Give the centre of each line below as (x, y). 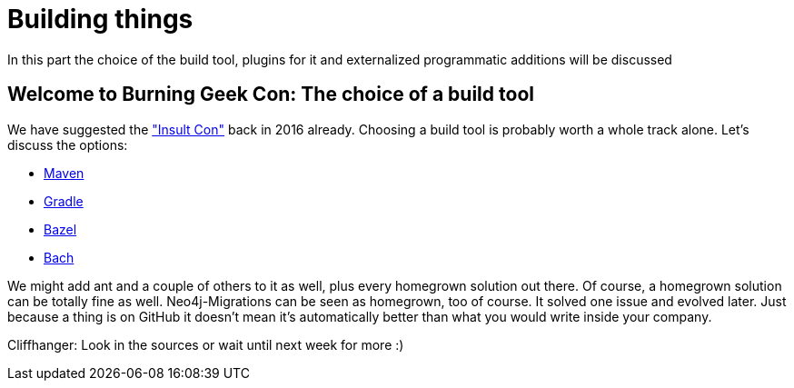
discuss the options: (68, 144)
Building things (100, 19)
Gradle (64, 201)
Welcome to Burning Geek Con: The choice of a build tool (271, 95)
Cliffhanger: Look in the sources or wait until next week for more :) (206, 344)
